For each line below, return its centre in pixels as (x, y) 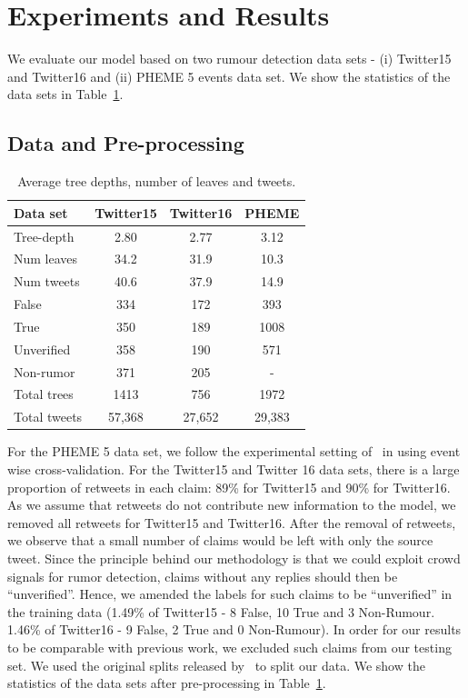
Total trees (44, 394)
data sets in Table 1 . (65, 94)
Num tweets (47, 281)
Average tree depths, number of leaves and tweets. (157, 181)
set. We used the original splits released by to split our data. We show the (216, 665)
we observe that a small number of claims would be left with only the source (220, 540)
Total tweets (48, 417)
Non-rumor (45, 371)
